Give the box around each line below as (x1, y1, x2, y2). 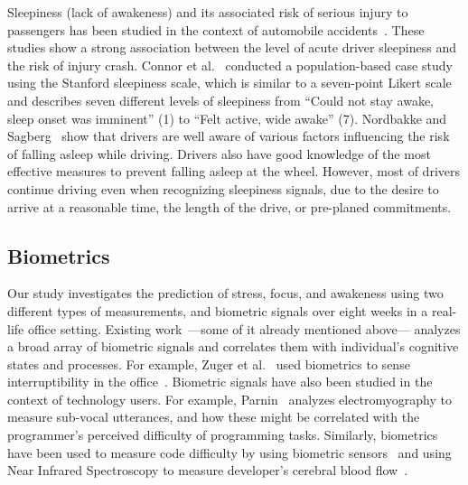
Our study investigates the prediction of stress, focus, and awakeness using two (7, 284, 444, 303)
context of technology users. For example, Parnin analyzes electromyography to (7, 389, 452, 408)
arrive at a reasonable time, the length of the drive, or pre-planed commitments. (7, 197, 452, 216)
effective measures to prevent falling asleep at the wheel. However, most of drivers (7, 162, 460, 181)
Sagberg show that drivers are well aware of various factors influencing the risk (7, 126, 450, 145)
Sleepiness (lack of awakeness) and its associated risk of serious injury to (7, 3, 408, 21)
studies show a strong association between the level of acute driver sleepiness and (7, 38, 456, 57)
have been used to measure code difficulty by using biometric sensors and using (7, 443, 452, 462)
